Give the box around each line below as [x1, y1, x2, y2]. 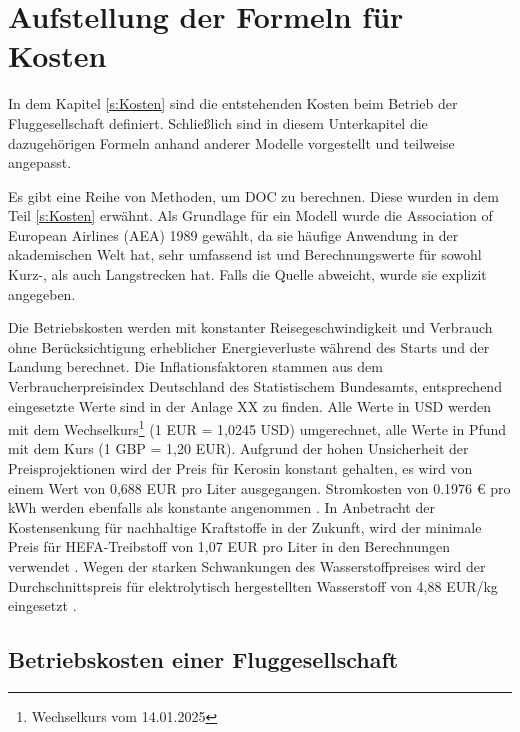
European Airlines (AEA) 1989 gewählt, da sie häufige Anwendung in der [8, 224, 459, 245]
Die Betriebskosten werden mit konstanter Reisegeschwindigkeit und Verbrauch [8, 317, 493, 338]
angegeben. [8, 283, 76, 304]
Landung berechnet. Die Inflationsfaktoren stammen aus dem [8, 356, 383, 377]
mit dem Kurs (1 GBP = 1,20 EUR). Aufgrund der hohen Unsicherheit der [8, 438, 469, 459]
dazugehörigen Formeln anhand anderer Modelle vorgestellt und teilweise [8, 132, 455, 153]
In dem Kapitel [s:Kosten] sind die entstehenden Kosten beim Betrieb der [8, 93, 458, 114]
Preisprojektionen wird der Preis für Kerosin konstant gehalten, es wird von [8, 458, 473, 479]
